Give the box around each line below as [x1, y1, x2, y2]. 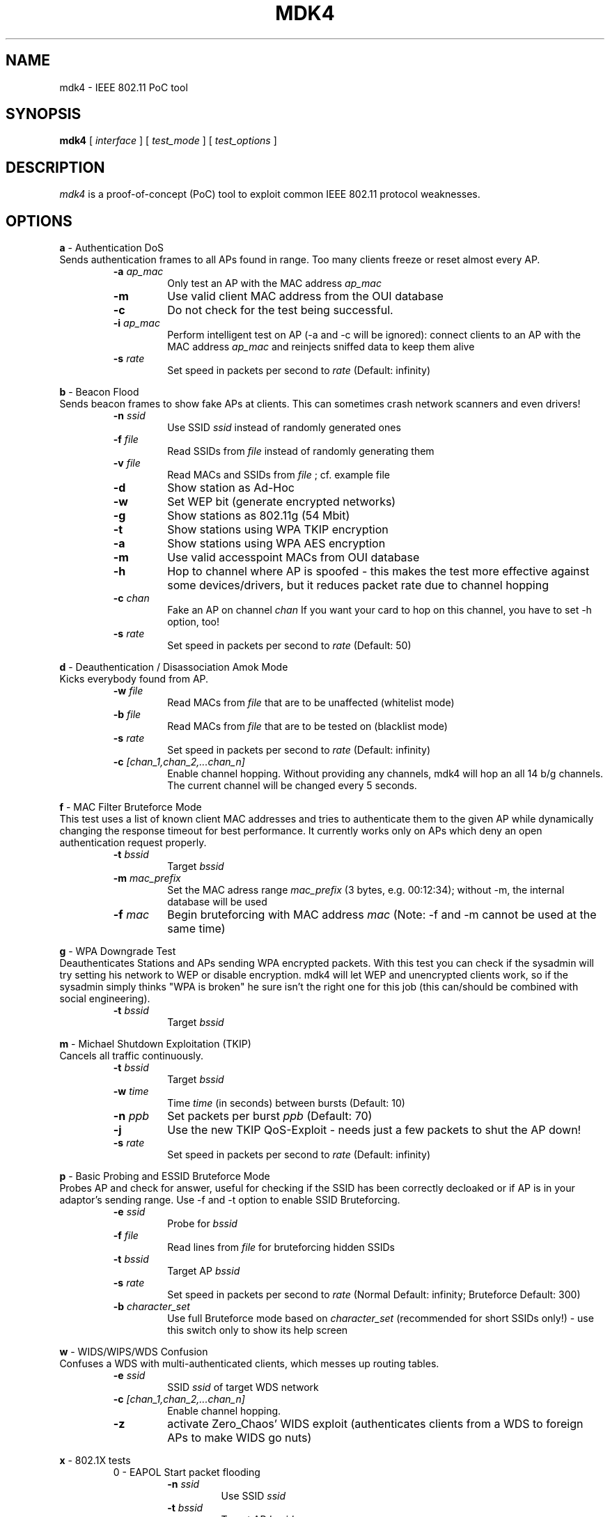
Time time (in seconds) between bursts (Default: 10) [167, 1097, 405, 1110]
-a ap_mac [113, 265, 164, 278]
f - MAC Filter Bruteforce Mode [59, 801, 202, 814]
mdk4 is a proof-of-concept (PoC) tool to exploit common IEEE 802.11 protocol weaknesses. [59, 188, 480, 201]
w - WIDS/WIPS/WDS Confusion [59, 1346, 208, 1358]
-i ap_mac [113, 317, 160, 329]
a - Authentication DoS [59, 242, 164, 254]
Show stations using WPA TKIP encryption [167, 522, 389, 537]
